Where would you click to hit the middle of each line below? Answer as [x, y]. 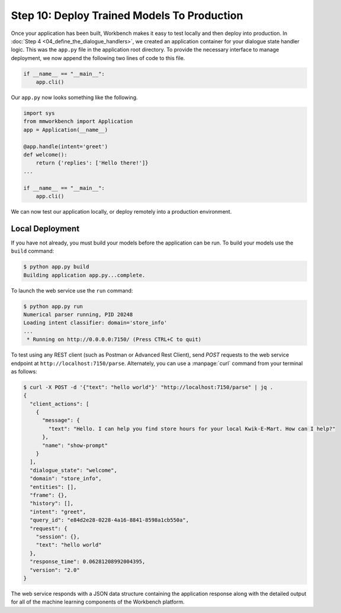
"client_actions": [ [59, 404]
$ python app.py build [56, 267]
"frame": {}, [49, 495]
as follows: [24, 371]
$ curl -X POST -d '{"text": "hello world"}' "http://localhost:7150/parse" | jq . [148, 387]
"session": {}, [58, 536]
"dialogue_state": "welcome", [74, 470]
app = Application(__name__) [66, 130]
